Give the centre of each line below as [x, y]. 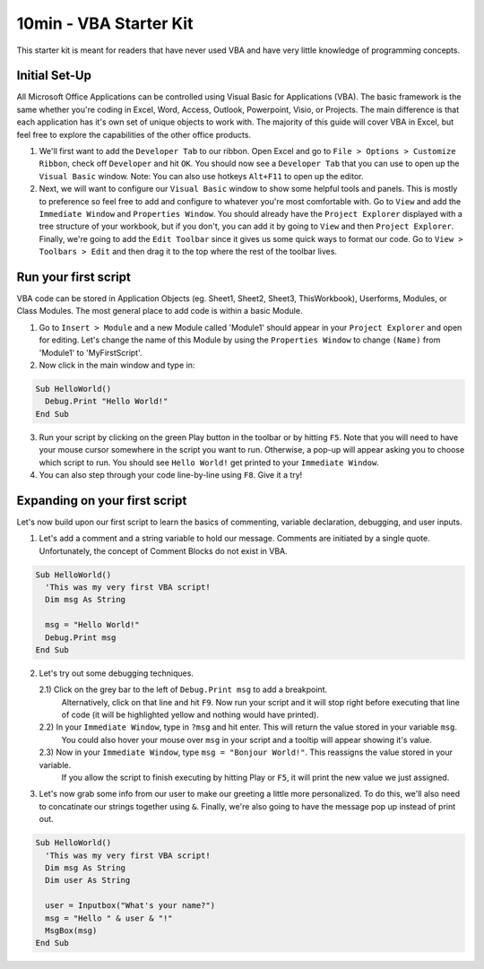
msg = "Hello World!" [93, 625]
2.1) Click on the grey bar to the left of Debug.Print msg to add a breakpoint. [183, 689]
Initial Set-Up [54, 76]
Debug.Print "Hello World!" [107, 402]
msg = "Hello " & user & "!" [109, 918]
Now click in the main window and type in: [117, 365]
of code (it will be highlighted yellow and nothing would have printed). [190, 715]
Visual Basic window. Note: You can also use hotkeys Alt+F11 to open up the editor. [201, 176]
